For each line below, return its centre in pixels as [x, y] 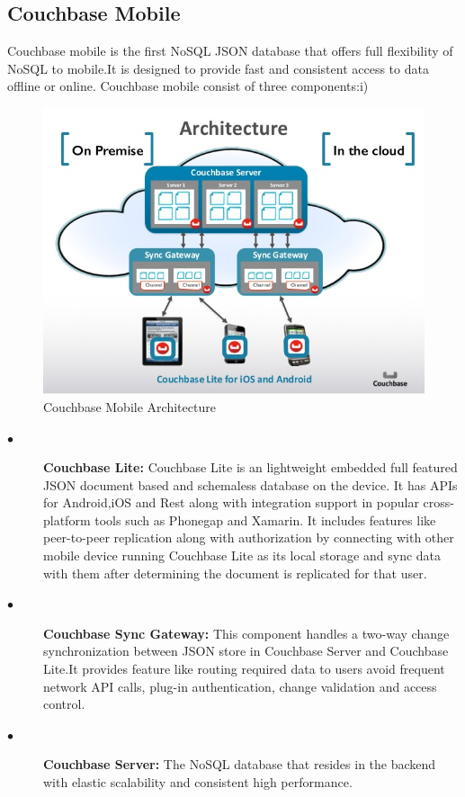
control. [64, 704]
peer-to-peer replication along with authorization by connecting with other [249, 537]
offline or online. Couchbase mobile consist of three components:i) [188, 86]
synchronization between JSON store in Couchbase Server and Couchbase [246, 651]
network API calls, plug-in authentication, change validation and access [240, 686]
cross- [438, 502]
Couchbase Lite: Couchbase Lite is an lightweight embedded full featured [250, 467]
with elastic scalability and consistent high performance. [198, 782]
